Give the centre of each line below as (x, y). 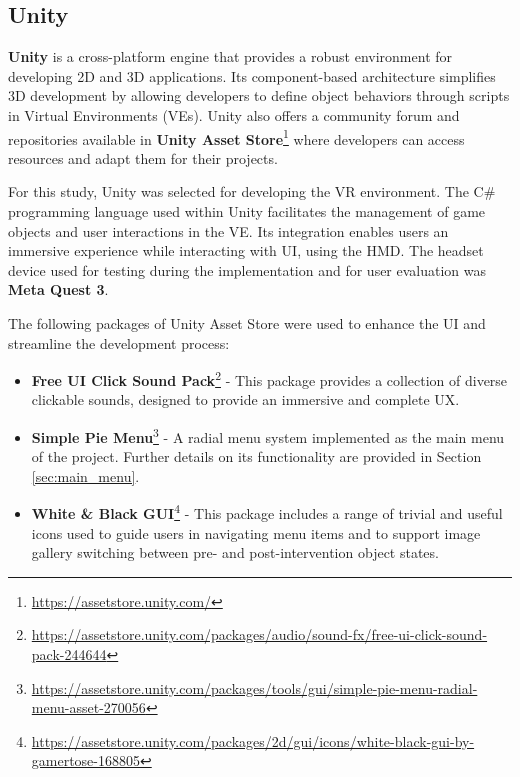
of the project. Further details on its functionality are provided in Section (256, 456)
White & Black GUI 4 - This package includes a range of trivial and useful (267, 512)
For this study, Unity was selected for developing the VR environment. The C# (252, 191)
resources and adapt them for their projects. (143, 157)
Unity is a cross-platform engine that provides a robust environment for (230, 56)
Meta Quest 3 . (58, 289)
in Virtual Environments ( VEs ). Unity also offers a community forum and (234, 114)
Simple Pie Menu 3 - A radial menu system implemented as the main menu (268, 435)
